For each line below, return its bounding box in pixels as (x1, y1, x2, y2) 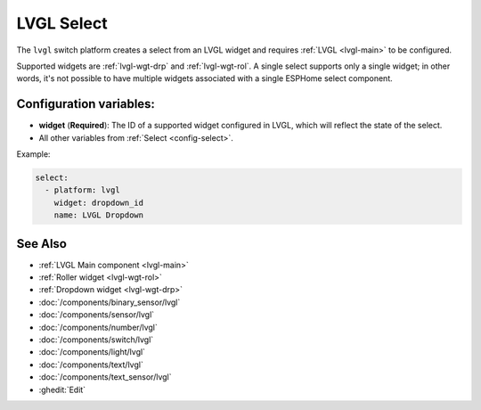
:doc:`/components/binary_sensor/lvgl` (38, 297, 181, 307)
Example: (16, 149, 51, 160)
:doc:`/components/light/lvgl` (38, 347, 146, 357)
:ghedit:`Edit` (38, 384, 86, 395)
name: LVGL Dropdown (53, 210, 144, 220)
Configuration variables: (16, 96, 156, 111)
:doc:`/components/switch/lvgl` (38, 334, 154, 345)
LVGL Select (16, 13, 108, 33)
